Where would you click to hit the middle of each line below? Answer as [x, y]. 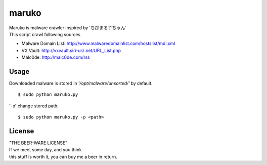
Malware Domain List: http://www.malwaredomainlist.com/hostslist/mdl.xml [98, 43]
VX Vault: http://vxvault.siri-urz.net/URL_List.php [71, 50]
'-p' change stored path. [34, 106]
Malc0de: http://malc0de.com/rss [56, 57]
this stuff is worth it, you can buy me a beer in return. [63, 157]
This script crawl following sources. [45, 34]
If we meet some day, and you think [45, 150]
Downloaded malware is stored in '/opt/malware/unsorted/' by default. [81, 83]
